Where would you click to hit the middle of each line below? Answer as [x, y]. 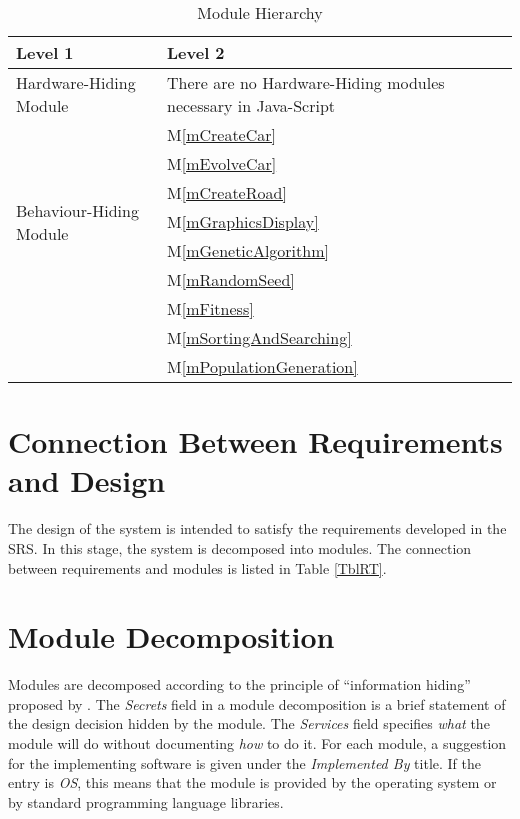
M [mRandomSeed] [231, 279]
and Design [87, 480]
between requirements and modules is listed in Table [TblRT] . [197, 567]
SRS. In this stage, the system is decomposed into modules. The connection [240, 547]
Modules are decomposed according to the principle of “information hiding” [239, 684]
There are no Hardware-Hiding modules [306, 82]
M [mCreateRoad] [227, 192]
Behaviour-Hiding [77, 210]
